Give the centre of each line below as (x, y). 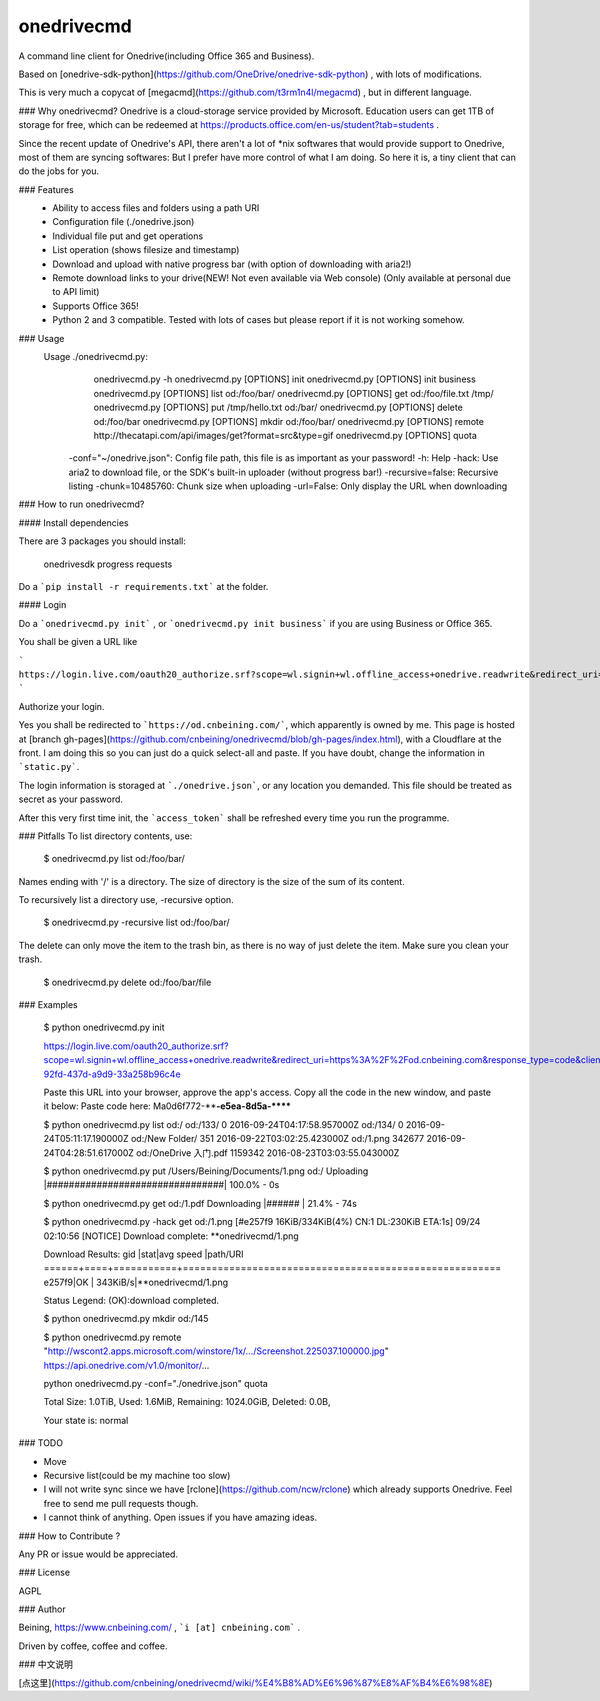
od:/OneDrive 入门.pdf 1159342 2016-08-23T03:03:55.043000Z (268, 1152)
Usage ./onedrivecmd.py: (96, 356)
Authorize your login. (61, 706)
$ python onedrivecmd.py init (104, 1027)
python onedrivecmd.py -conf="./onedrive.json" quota (156, 1384)
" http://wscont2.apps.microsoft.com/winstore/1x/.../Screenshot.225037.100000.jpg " (216, 1351)
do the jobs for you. (59, 171)
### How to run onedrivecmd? (81, 504)
